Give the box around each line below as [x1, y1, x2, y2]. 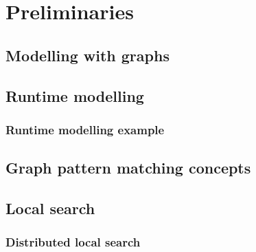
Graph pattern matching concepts [5, 157, 251, 178]
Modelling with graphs [5, 44, 170, 65]
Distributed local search [5, 233, 141, 251]
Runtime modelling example [5, 120, 165, 138]
